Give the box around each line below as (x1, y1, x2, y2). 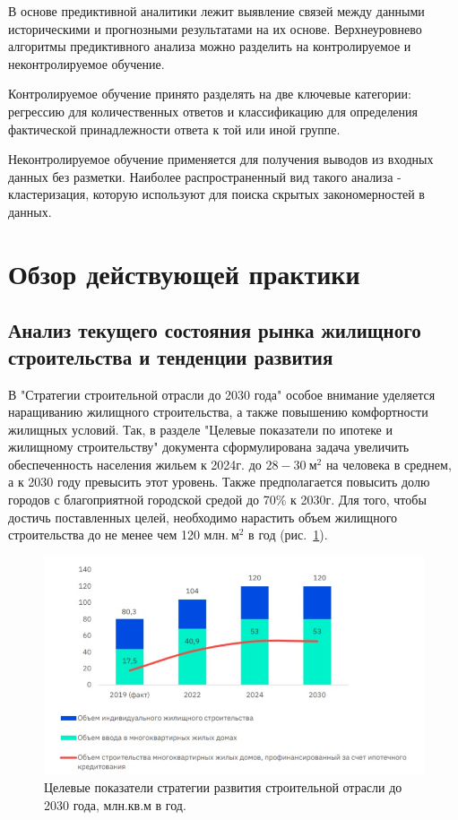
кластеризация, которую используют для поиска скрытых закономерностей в (8, 185, 425, 203)
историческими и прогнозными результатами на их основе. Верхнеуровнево (8, 19, 422, 38)
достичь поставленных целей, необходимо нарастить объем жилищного (8, 507, 398, 526)
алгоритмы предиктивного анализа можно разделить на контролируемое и (8, 37, 411, 56)
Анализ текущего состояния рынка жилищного (8, 316, 421, 344)
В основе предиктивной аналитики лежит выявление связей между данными (8, 2, 425, 20)
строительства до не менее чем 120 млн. (8, 525, 229, 544)
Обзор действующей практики (8, 255, 360, 291)
